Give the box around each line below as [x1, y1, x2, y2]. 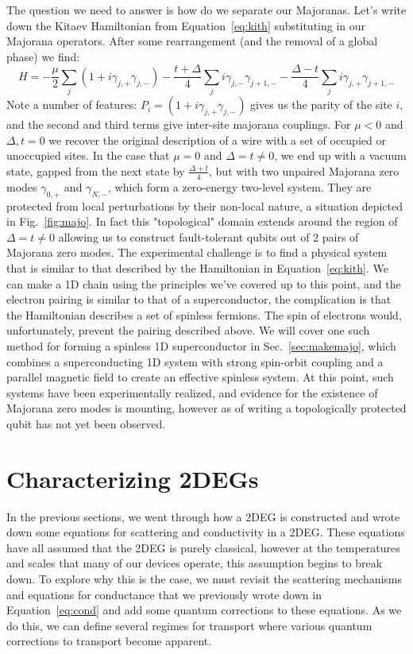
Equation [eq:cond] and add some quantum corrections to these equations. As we [6, 602, 402, 618]
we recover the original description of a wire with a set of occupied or [48, 131, 386, 148]
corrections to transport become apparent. [6, 633, 212, 649]
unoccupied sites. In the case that [6, 147, 170, 164]
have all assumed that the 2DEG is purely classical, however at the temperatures [6, 539, 400, 555]
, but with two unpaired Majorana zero [209, 162, 399, 179]
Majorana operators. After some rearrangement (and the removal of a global [6, 33, 378, 49]
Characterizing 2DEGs [6, 462, 259, 494]
